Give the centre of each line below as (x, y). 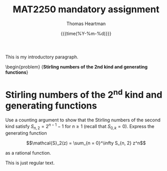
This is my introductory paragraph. (42, 57)
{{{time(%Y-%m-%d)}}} (86, 33)
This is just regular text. (30, 163)
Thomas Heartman (86, 24)
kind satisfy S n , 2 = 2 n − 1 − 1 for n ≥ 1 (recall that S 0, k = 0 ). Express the (80, 126)
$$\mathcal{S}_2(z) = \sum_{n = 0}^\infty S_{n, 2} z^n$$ (86, 143)
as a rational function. (28, 153)
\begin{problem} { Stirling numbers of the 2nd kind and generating (76, 67)
